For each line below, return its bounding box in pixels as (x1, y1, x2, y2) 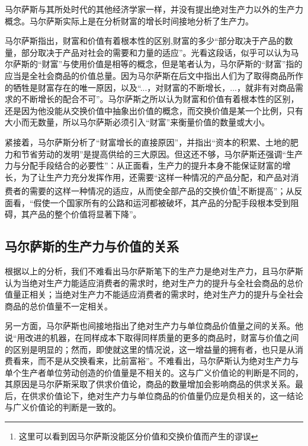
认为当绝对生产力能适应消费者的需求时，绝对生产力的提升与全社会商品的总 (5, 276, 295, 289)
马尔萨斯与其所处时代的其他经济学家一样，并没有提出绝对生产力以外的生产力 (5, 3, 303, 15)
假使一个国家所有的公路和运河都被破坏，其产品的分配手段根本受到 (33, 196, 291, 208)
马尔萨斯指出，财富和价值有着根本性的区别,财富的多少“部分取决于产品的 (5, 34, 285, 47)
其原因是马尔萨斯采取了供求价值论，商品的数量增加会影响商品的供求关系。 (5, 378, 295, 390)
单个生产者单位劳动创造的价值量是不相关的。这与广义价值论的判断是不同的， (5, 366, 303, 378)
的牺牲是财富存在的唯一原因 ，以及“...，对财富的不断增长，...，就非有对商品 (5, 81, 296, 93)
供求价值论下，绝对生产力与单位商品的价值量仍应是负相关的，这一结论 (29, 389, 303, 401)
